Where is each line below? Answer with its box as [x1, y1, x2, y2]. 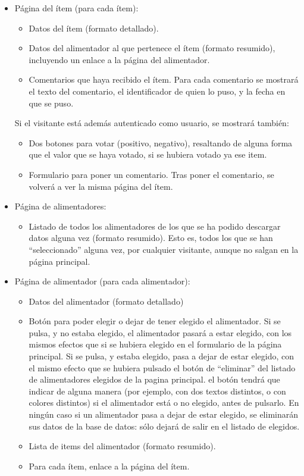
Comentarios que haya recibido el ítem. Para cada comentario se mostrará [29, 73, 299, 86]
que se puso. [29, 96, 74, 109]
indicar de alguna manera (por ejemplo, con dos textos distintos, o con [29, 384, 286, 397]
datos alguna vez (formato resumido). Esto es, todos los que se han [29, 231, 273, 244]
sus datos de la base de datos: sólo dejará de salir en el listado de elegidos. [29, 419, 300, 432]
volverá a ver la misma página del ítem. [29, 180, 173, 192]
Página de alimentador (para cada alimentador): [14, 275, 190, 287]
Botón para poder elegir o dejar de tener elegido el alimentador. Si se [29, 315, 281, 327]
